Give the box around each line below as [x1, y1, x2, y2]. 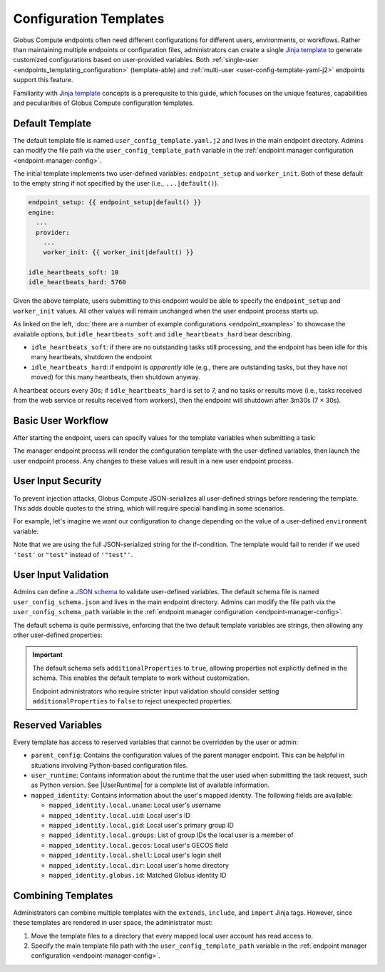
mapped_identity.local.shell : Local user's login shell [48, 851, 222, 860]
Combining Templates [13, 889, 113, 901]
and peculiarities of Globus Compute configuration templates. [13, 99, 195, 107]
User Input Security [13, 475, 102, 487]
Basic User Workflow [13, 414, 109, 426]
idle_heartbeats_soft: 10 [28, 269, 119, 276]
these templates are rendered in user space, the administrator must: [13, 918, 213, 927]
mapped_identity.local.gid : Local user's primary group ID [48, 821, 235, 829]
